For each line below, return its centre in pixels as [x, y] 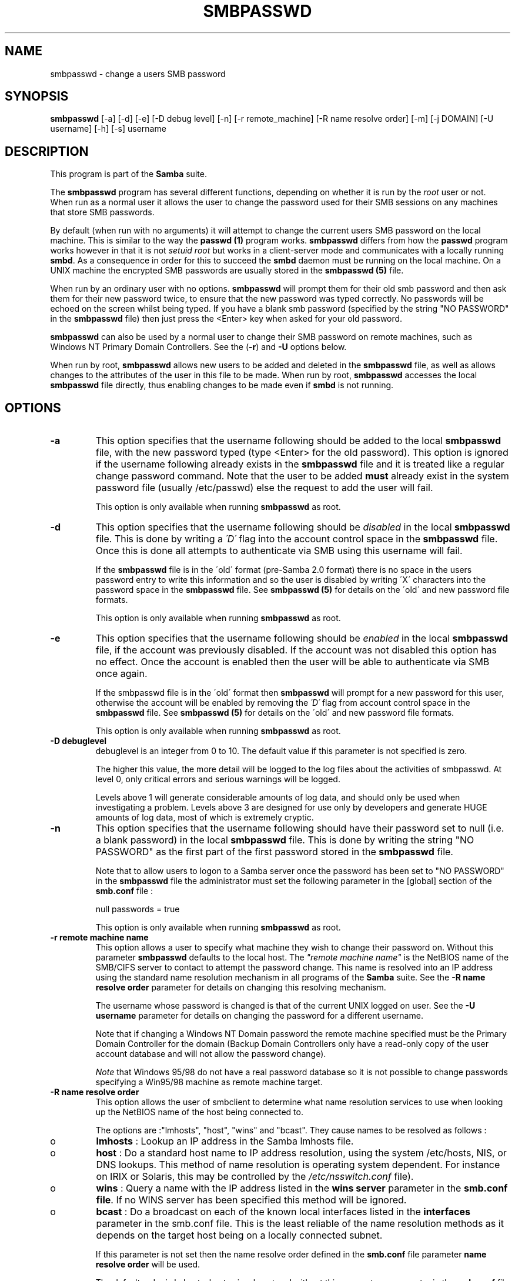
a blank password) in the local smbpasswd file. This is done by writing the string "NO [285, 840]
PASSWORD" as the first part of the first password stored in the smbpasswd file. [274, 852]
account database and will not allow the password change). [211, 1054]
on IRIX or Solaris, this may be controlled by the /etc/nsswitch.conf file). [255, 1177]
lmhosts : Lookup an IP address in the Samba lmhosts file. [225, 1141]
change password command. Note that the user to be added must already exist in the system [302, 476]
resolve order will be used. [148, 1265]
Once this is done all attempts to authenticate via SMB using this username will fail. [279, 551]
